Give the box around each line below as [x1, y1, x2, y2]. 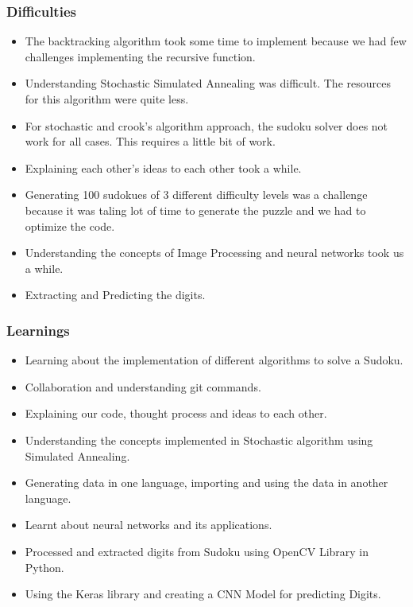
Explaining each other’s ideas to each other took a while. [25, 159, 302, 176]
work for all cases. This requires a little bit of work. [25, 133, 276, 150]
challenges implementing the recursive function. [25, 48, 256, 64]
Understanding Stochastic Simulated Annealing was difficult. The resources [25, 75, 391, 91]
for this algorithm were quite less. [25, 91, 189, 107]
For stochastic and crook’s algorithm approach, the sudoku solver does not [25, 117, 388, 134]
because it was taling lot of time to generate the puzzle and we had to [25, 201, 366, 218]
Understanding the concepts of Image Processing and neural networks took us [25, 244, 404, 261]
